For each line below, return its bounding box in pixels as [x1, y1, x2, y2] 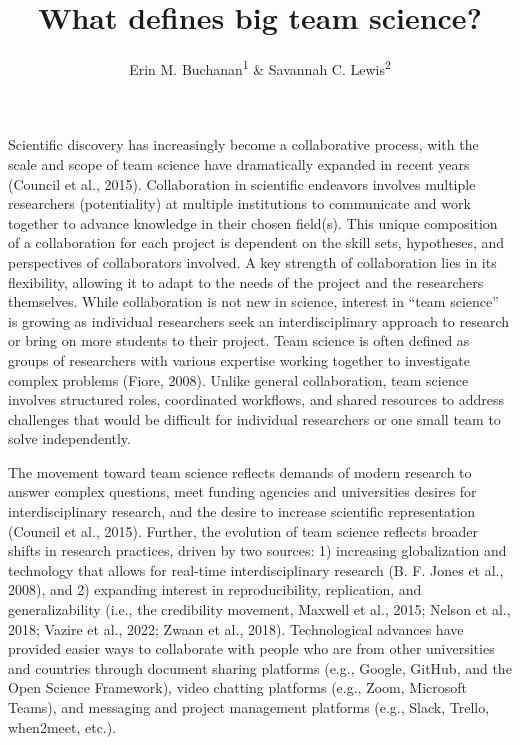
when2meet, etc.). [8, 716, 117, 737]
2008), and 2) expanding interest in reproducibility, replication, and [8, 579, 422, 600]
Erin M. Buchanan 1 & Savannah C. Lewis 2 [129, 56, 391, 79]
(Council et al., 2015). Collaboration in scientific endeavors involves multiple [8, 173, 476, 194]
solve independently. [8, 428, 131, 449]
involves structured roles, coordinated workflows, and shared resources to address [8, 389, 505, 410]
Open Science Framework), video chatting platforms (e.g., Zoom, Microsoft [8, 677, 468, 698]
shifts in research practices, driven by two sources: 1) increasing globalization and [8, 540, 507, 561]
